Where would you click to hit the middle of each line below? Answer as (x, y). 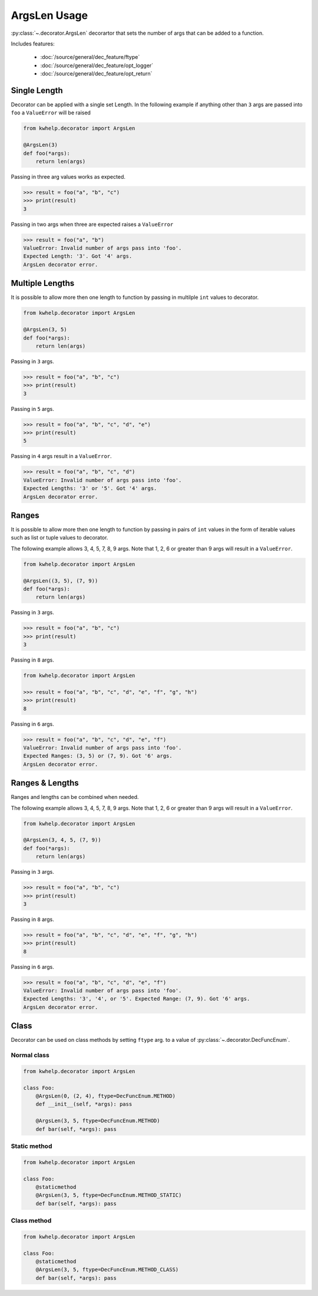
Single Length (37, 91)
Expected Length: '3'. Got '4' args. (78, 256)
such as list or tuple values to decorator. (59, 538)
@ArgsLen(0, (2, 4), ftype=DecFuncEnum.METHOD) (106, 1096)
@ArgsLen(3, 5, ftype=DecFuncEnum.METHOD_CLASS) (107, 1270)
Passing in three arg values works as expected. (68, 176)
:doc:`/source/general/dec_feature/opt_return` (96, 74)
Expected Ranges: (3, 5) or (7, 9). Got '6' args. (98, 756)
